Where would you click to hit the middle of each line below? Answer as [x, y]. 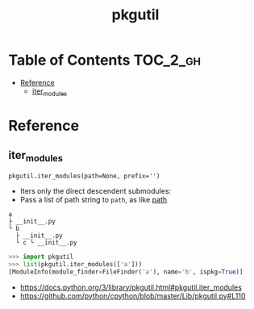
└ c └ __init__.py [47, 242]
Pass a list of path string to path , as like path [94, 199]
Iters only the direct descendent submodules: [96, 190]
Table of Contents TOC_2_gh [105, 60]
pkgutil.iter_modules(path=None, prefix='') [84, 176]
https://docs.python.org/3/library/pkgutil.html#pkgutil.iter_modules [131, 287]
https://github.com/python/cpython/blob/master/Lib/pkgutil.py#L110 [133, 295]
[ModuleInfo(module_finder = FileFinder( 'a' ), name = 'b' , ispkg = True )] [126, 272]
